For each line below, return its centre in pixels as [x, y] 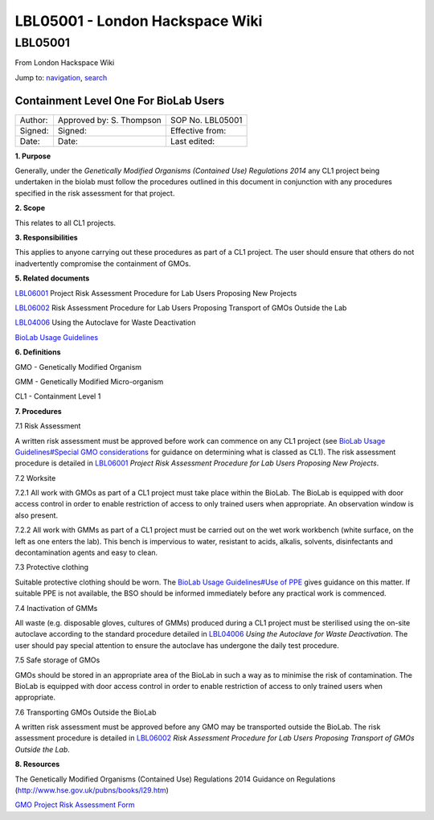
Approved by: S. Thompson [109, 120]
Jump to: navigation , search [61, 77]
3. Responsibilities [46, 238]
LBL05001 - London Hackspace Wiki [139, 21]
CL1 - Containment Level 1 [58, 396]
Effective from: [198, 130]
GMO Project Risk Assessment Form [75, 805]
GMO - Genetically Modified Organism [78, 367]
